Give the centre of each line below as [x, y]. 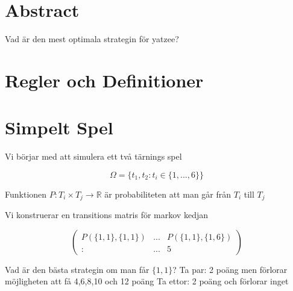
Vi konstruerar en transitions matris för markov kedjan [106, 215]
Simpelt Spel [59, 127]
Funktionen [26, 194]
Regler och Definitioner [104, 80]
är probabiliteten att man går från [168, 194]
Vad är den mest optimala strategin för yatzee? [92, 39]
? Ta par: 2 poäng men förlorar [230, 269]
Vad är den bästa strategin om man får [77, 269]
